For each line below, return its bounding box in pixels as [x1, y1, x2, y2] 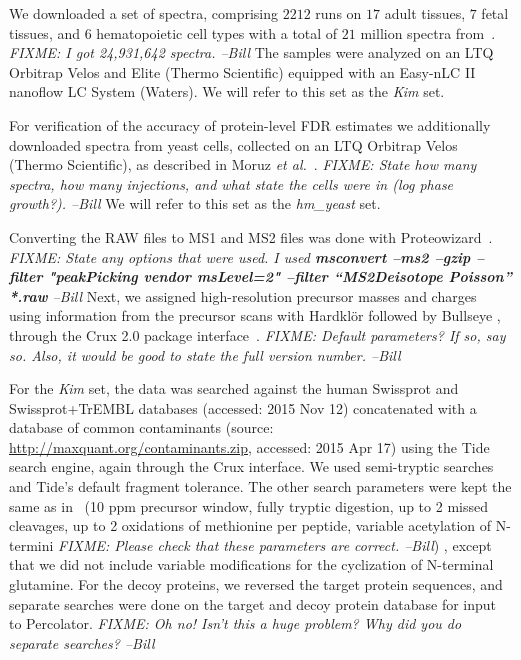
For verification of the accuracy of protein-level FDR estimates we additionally [9, 114, 491, 135]
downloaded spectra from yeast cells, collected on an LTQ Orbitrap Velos [9, 134, 458, 155]
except [452, 534, 492, 555]
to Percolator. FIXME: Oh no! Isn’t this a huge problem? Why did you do [9, 613, 462, 634]
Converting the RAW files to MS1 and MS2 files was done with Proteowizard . [9, 226, 493, 247]
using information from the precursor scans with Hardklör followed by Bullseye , [9, 305, 501, 326]
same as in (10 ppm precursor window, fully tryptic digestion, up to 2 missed [9, 495, 488, 516]
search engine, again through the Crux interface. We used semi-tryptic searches [9, 456, 494, 477]
